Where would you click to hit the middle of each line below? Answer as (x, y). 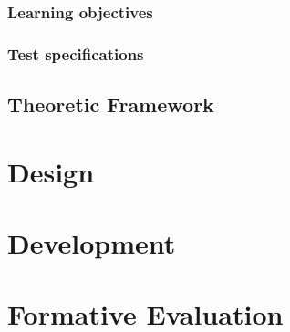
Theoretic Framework (111, 104)
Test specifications (76, 53)
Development (92, 243)
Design (51, 171)
